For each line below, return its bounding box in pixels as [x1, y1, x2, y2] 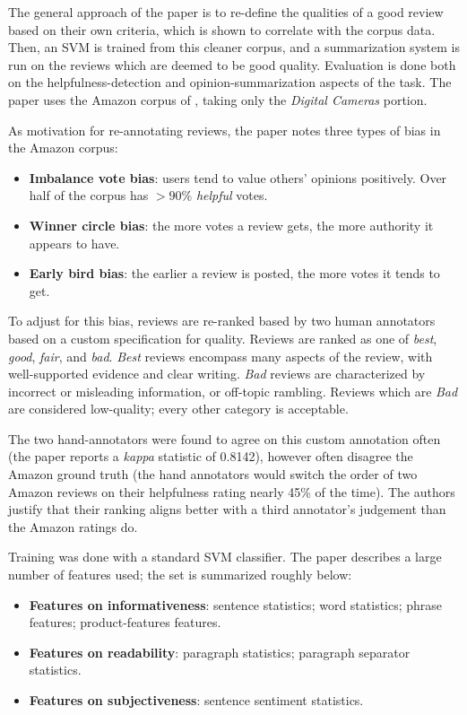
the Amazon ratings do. [8, 517, 138, 536]
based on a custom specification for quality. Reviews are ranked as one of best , [8, 328, 437, 347]
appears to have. [29, 233, 120, 252]
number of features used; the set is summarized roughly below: [8, 565, 352, 584]
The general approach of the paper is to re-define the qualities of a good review [8, 3, 444, 21]
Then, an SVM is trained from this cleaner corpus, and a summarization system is [8, 38, 460, 57]
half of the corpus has [29, 186, 149, 205]
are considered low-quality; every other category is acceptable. [8, 399, 349, 418]
